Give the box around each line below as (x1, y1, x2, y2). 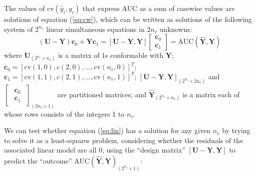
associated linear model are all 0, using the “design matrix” (4, 145, 186, 155)
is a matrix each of (183, 89, 240, 99)
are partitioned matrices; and (57, 89, 147, 99)
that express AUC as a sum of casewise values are (82, 3, 235, 13)
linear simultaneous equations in (46, 23, 145, 34)
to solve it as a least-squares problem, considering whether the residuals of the (4, 135, 244, 145)
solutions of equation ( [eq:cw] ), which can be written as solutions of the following (4, 14, 252, 24)
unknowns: (159, 23, 192, 34)
